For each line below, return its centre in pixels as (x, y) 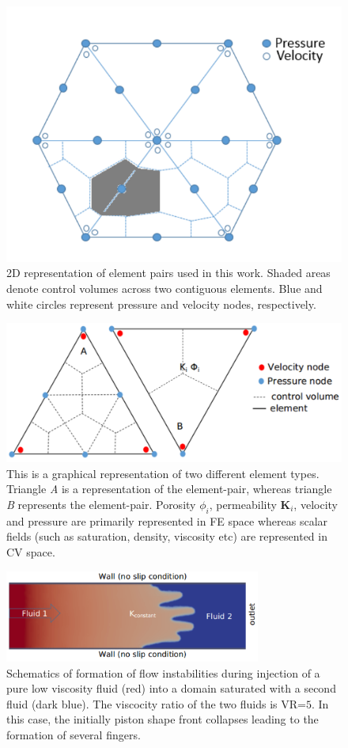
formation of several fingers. (74, 735)
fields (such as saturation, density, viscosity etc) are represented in (167, 536)
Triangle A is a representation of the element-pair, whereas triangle (169, 489)
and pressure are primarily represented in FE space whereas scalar (167, 520)
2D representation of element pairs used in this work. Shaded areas (168, 273)
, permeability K (250, 505)
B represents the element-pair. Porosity (101, 505)
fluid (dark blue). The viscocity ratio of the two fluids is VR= (156, 703)
